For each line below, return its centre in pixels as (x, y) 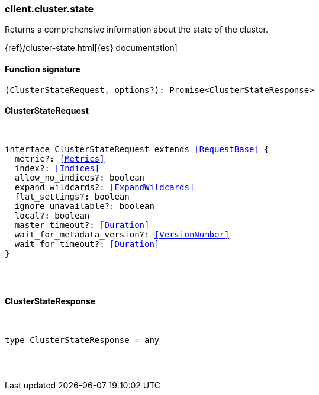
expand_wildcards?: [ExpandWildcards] (104, 187)
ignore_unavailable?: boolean (84, 206)
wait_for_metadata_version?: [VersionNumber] (122, 234)
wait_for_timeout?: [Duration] (87, 244)
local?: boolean (52, 215)
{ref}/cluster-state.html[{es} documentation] (91, 48)
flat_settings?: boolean (72, 196)
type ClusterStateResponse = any (82, 340)
